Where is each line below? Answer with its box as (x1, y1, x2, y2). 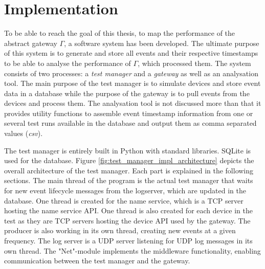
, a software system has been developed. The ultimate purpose (64, 37, 259, 48)
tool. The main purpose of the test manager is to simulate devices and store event (4, 78, 261, 88)
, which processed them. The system (138, 57, 251, 68)
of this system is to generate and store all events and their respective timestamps (4, 48, 258, 58)
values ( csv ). (4, 128, 43, 139)
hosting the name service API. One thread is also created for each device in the (4, 205, 253, 216)
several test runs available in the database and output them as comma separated (4, 118, 257, 128)
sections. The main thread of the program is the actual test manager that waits (4, 175, 253, 186)
